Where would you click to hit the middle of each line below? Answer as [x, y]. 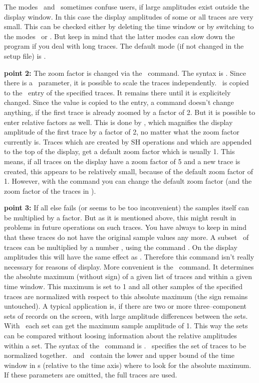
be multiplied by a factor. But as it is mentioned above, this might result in [120, 217]
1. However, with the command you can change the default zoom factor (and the [128, 181]
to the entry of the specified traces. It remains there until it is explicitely [117, 92]
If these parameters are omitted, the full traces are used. [91, 375]
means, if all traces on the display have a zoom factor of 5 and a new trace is [122, 161]
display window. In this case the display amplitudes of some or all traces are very [129, 16]
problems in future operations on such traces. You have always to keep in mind [125, 227]
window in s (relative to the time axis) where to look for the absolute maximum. [128, 365]
